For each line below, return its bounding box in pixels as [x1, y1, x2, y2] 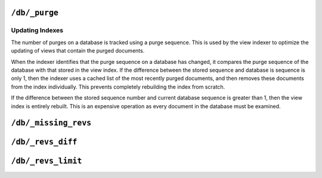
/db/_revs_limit [11, 156, 82, 166]
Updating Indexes [11, 26, 64, 35]
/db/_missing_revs [11, 118, 92, 128]
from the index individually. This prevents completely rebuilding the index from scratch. [11, 83, 225, 90]
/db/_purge [11, 8, 59, 18]
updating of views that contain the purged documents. [11, 47, 145, 54]
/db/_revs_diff [11, 137, 78, 147]
